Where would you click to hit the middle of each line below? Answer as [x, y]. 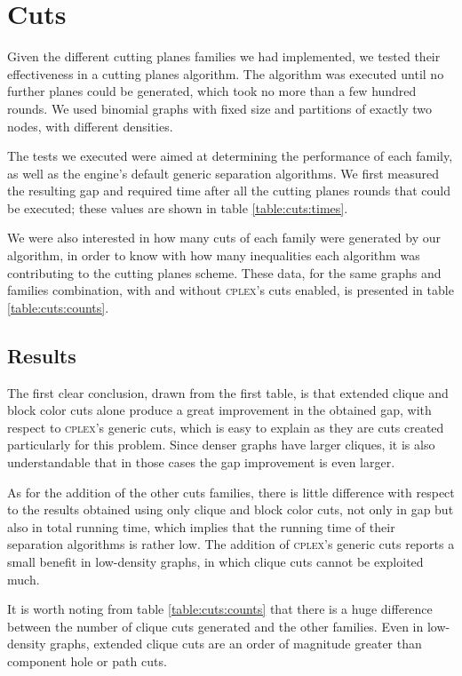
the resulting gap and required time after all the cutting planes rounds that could [229, 191]
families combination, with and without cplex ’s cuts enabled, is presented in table [231, 290]
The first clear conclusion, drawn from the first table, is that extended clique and [228, 392]
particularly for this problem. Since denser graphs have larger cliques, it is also [221, 445]
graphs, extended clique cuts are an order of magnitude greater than [236, 644]
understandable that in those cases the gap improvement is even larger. [201, 462]
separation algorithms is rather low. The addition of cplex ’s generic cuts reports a [231, 544]
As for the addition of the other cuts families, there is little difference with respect [231, 492]
